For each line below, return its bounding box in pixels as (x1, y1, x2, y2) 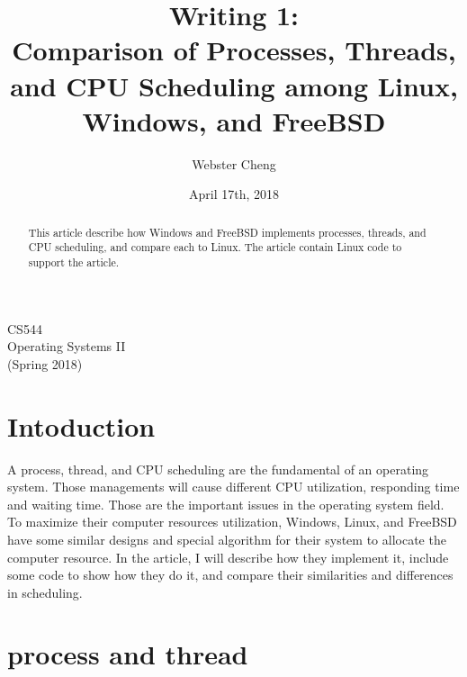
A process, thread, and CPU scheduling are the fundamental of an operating (7, 459, 429, 478)
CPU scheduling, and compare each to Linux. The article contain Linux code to (28, 239, 402, 255)
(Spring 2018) (7, 354, 83, 373)
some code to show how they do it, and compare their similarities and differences (7, 565, 454, 584)
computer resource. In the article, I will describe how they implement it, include (7, 547, 449, 566)
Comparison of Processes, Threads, (12, 32, 456, 68)
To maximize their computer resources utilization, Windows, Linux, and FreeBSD (7, 512, 457, 531)
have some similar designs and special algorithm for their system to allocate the (7, 529, 446, 548)
